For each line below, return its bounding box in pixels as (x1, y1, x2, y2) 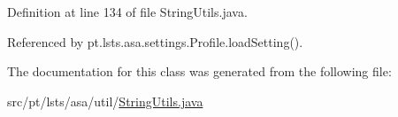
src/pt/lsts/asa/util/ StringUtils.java (7, 91, 203, 110)
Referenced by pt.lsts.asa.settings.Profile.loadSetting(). (7, 32, 303, 51)
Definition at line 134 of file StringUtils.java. (7, 3, 248, 20)
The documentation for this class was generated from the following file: (7, 62, 392, 81)
